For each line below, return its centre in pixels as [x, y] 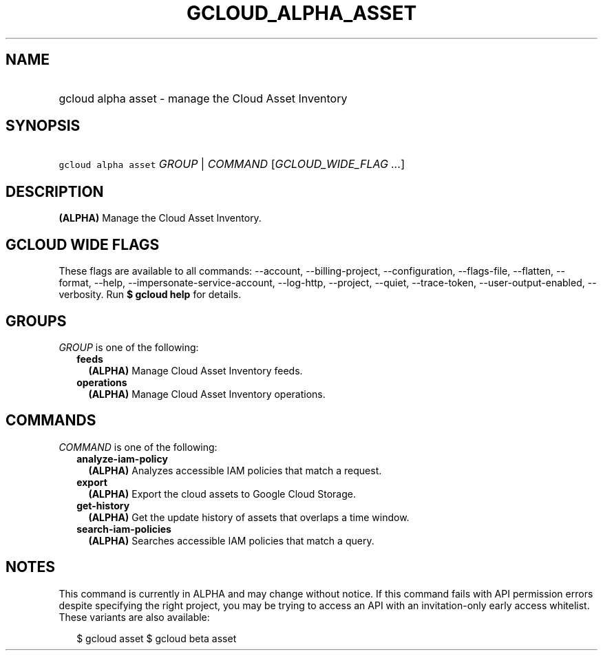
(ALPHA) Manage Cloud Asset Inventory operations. [207, 394]
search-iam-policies [124, 529]
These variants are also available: [134, 617]
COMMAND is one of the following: [138, 447]
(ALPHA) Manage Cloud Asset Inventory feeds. [195, 370]
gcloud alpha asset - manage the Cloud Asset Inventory [203, 98]
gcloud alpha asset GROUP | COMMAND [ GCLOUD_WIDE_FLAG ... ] [232, 164]
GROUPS [36, 321]
